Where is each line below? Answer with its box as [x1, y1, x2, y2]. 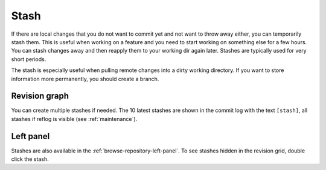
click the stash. [11, 155, 49, 163]
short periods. [11, 55, 46, 63]
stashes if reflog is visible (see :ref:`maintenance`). [11, 115, 138, 122]
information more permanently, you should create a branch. [11, 75, 159, 82]
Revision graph [11, 91, 69, 101]
